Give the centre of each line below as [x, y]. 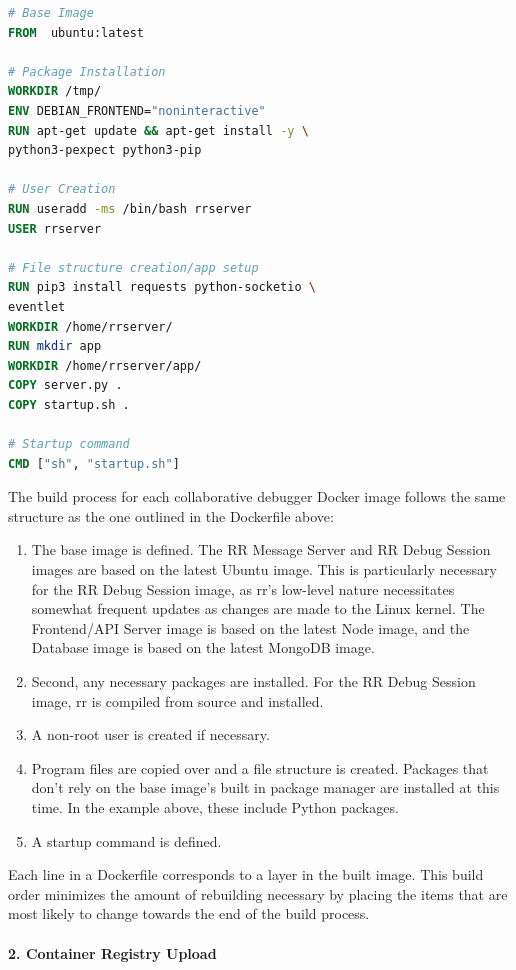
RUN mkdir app [55, 346]
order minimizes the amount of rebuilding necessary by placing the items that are [258, 893]
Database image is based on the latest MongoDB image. [203, 647]
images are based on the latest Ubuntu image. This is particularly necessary [264, 569]
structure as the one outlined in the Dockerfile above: [171, 515]
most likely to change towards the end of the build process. [189, 913]
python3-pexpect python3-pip [105, 150]
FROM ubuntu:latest [76, 32]
